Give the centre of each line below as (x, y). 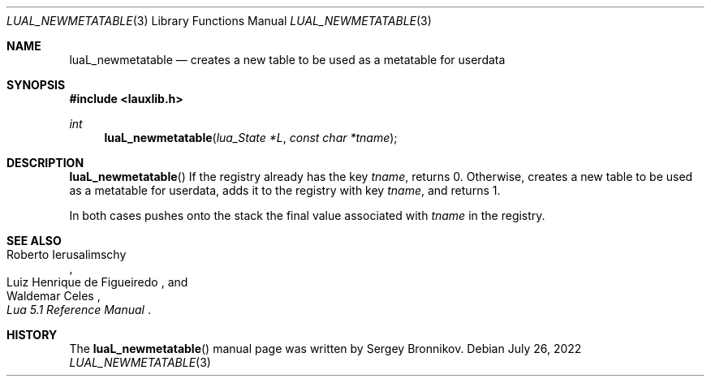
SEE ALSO (34, 241)
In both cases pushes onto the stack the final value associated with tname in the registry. (307, 215)
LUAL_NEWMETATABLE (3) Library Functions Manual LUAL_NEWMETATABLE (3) (219, 21)
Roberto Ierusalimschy (67, 254)
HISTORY (32, 335)
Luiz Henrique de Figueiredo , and (97, 282)
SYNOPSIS (36, 85)
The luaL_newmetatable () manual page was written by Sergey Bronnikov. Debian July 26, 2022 (325, 349)
